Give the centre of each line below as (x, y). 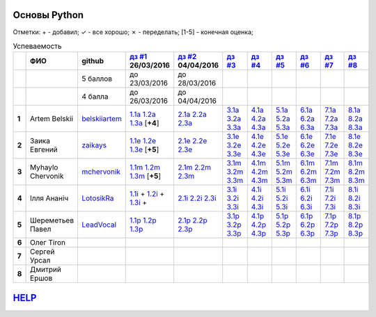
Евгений (44, 149)
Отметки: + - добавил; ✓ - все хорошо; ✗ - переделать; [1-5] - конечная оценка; (133, 32)
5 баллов (97, 79)
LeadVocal (99, 225)
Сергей (42, 252)
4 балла (95, 97)
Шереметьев (52, 220)
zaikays (94, 145)
